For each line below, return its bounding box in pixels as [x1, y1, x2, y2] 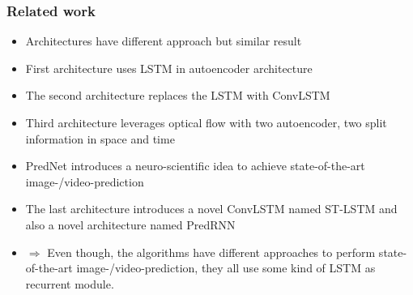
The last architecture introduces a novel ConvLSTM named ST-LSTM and [25, 200, 398, 217]
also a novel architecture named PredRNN [25, 216, 236, 233]
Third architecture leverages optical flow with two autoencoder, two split [25, 114, 387, 130]
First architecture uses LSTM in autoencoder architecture [25, 59, 313, 76]
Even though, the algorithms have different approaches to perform [47, 243, 376, 260]
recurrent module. [25, 275, 114, 292]
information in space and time [25, 130, 175, 147]
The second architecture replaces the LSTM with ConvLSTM [25, 87, 330, 104]
